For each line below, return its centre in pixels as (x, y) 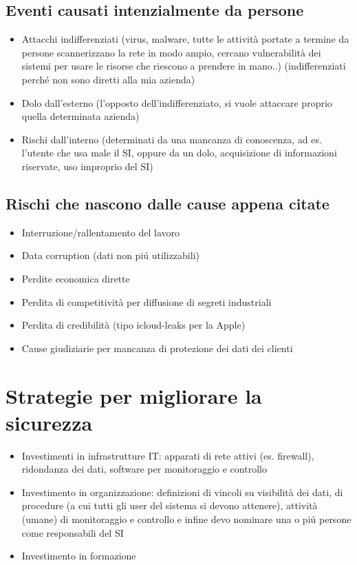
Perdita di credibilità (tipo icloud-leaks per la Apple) (133, 325)
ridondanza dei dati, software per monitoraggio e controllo (144, 469)
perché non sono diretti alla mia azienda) (108, 79)
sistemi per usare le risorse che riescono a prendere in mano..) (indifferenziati (184, 66)
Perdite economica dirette (76, 278)
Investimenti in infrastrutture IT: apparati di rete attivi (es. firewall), (168, 455)
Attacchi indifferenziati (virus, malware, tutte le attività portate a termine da (185, 39)
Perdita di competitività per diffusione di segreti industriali (147, 301)
